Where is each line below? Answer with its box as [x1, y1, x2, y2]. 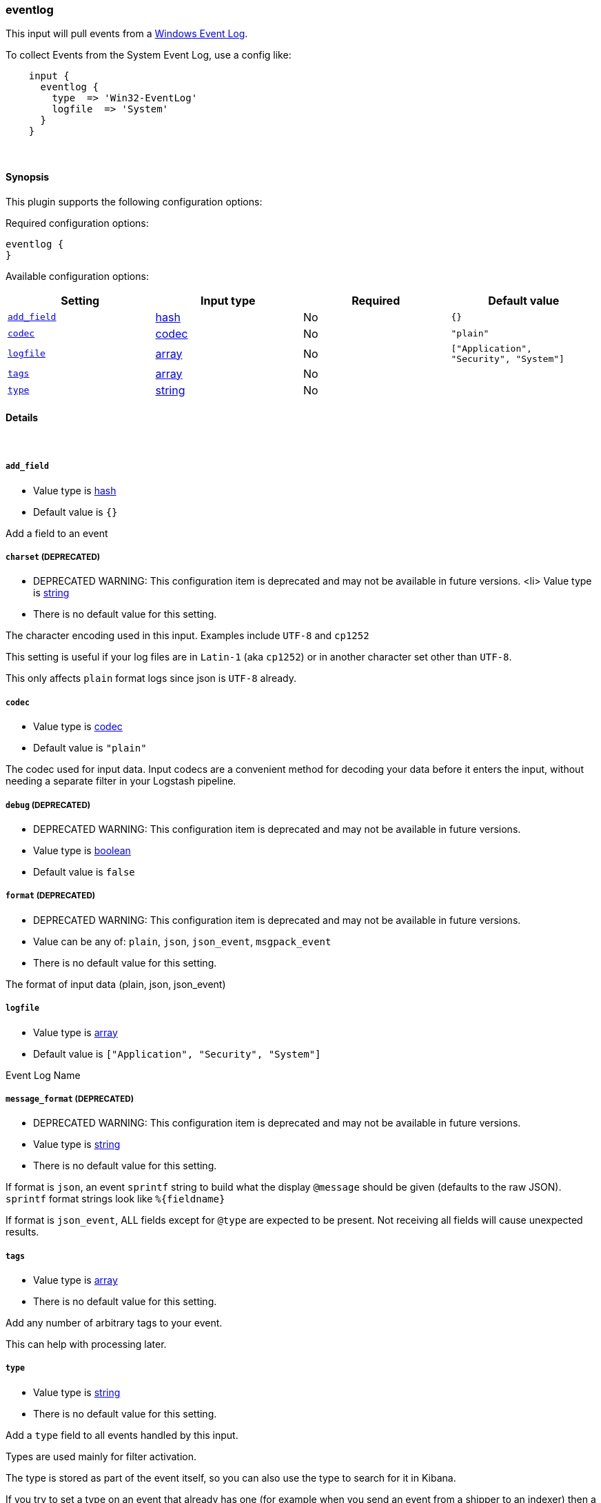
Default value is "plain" [33, 742, 147, 754]
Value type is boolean [33, 844, 131, 856]
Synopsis [6, 170, 50, 183]
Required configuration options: [6, 216, 149, 229]
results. [6, 1226, 39, 1238]
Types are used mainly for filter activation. [6, 1450, 196, 1462]
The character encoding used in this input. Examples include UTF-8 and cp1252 [6, 629, 369, 642]
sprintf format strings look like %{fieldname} [6, 1193, 225, 1205]
